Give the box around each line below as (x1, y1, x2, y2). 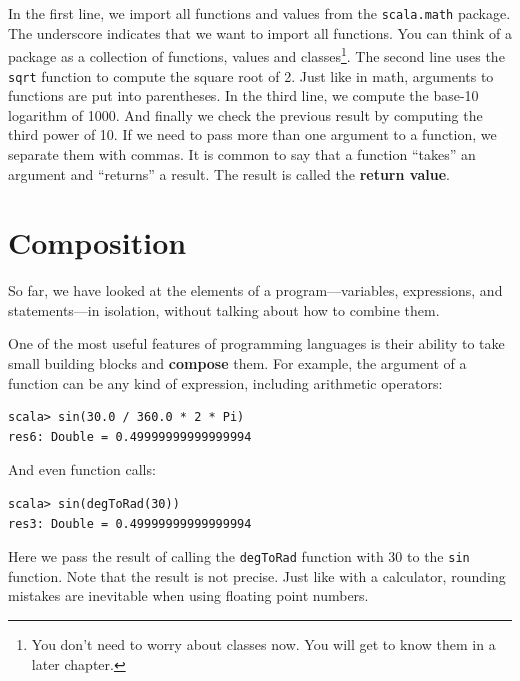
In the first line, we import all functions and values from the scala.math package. (8, 3, 511, 23)
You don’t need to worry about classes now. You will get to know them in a (31, 634, 496, 655)
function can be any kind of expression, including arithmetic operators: (8, 372, 443, 393)
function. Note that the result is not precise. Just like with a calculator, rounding (8, 565, 506, 586)
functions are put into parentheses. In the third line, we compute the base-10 (8, 85, 479, 106)
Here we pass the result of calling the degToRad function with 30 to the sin (8, 546, 470, 567)
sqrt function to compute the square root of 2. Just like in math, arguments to (8, 65, 494, 86)
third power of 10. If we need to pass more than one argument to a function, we (8, 124, 497, 145)
